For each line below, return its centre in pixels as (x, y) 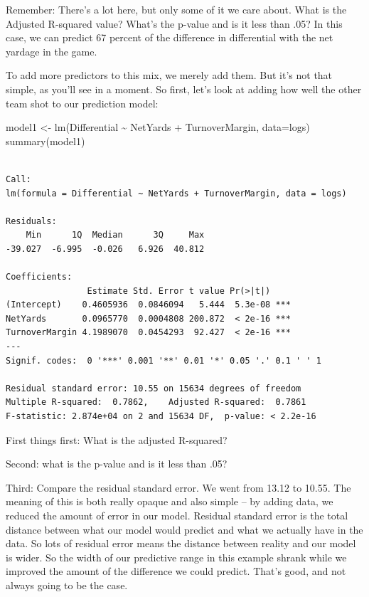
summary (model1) (46, 141)
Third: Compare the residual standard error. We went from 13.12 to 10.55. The (178, 487)
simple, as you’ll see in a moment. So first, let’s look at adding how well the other (184, 89)
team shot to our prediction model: (82, 103)
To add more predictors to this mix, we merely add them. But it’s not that (169, 75)
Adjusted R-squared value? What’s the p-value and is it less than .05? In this (174, 23)
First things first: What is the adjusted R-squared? (117, 439)
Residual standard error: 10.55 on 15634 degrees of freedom (154, 388)
